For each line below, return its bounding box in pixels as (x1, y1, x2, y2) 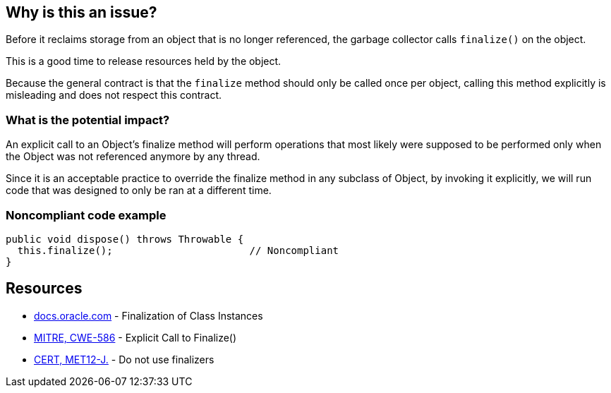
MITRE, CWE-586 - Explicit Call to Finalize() (34, 331, 237, 344)
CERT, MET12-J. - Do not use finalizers (34, 353, 214, 365)
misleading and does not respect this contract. (6, 89, 222, 102)
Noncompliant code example (6, 207, 167, 222)
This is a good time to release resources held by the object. (6, 55, 282, 68)
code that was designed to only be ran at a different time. (6, 184, 272, 197)
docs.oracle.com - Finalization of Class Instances (34, 309, 263, 322)
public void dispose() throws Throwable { (6, 233, 244, 245)
